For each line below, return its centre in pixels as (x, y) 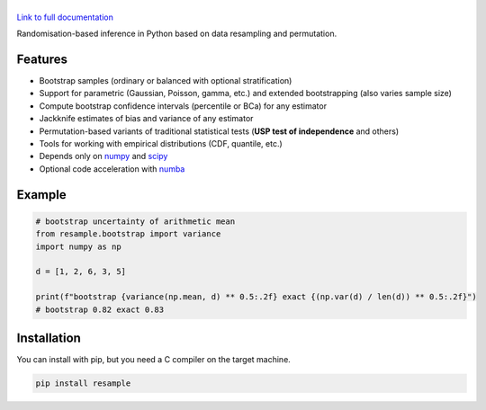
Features (42, 59)
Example (41, 195)
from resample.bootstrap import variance (128, 234)
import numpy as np (78, 246)
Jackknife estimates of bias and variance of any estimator (146, 119)
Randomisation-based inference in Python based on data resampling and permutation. (177, 34)
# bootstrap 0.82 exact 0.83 (100, 309)
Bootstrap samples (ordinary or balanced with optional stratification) (166, 81)
